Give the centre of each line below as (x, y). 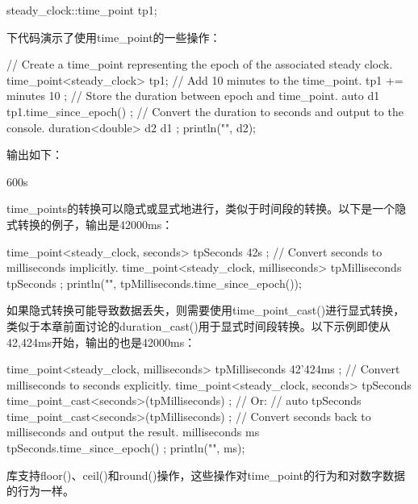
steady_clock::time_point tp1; (82, 10)
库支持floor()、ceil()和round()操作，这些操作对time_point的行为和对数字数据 (206, 475)
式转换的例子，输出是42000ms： (90, 224)
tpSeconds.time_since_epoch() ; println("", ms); (126, 448)
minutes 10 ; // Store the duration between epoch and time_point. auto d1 (193, 96)
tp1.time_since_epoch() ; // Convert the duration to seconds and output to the (205, 111)
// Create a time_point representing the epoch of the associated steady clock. (200, 64)
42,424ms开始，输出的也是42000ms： (101, 342)
